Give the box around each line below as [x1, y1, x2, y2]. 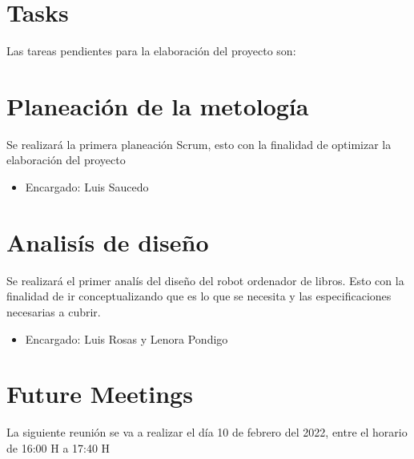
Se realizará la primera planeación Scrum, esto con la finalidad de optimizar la [6, 135, 392, 152]
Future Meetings [6, 377, 193, 410]
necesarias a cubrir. [6, 303, 101, 320]
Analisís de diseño [6, 225, 209, 258]
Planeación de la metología [6, 89, 309, 122]
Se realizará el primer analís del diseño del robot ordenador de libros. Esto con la [6, 272, 404, 288]
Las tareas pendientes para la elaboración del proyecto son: [6, 42, 296, 59]
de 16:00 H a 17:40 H [6, 439, 111, 456]
